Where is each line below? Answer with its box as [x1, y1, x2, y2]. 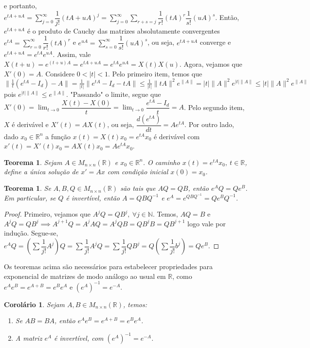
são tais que [120, 183, 156, 193]
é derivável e [12, 119, 49, 129]
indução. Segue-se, [4, 228, 58, 238]
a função [45, 131, 71, 141]
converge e [200, 37, 231, 47]
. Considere [41, 68, 75, 78]
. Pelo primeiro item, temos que [108, 68, 202, 78]
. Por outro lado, [184, 119, 234, 129]
